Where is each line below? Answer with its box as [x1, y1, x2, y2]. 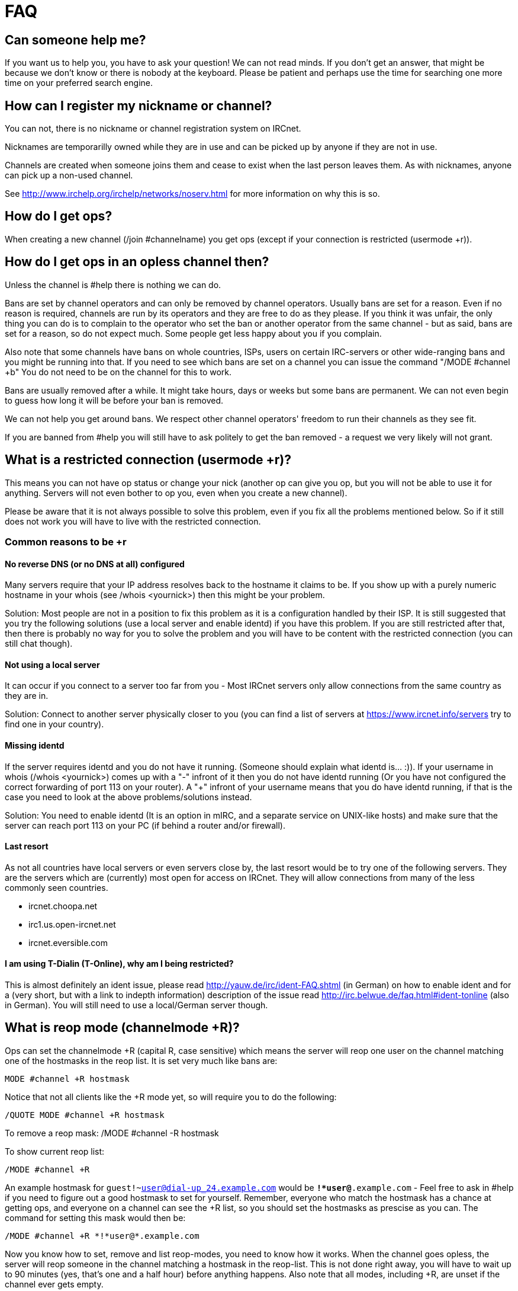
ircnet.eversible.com [28, 937, 108, 948]
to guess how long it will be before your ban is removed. [5, 395, 224, 405]
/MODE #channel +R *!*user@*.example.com [5, 1231, 200, 1241]
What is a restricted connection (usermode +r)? [5, 452, 291, 468]
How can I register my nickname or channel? [5, 98, 272, 113]
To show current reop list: [5, 1146, 105, 1156]
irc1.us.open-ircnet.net [28, 919, 116, 929]
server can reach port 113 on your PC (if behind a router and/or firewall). [5, 820, 285, 830]
